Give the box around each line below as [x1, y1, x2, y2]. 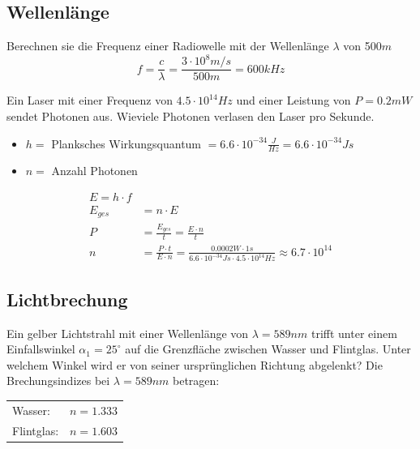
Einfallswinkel [6, 340, 75, 357]
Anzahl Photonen [51, 162, 138, 179]
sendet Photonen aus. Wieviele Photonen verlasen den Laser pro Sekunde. [6, 107, 375, 124]
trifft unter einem [311, 324, 397, 341]
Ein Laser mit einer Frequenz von [6, 92, 173, 109]
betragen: [173, 372, 220, 389]
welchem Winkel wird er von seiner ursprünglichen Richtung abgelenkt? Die [6, 356, 383, 373]
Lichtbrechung [6, 286, 128, 311]
